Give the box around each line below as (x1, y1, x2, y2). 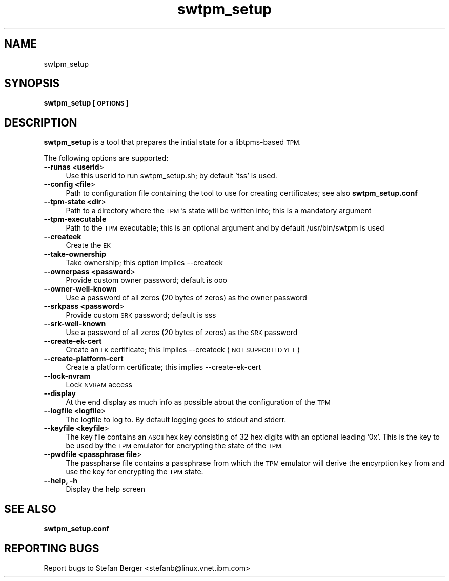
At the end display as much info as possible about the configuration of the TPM (66, 398, 331, 407)
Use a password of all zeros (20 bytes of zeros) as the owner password (66, 293, 307, 302)
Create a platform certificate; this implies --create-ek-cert (66, 363, 261, 372)
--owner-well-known (44, 284, 117, 294)
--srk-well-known (44, 319, 106, 328)
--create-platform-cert (44, 354, 124, 363)
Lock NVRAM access (66, 380, 132, 389)
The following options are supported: (44, 154, 169, 163)
